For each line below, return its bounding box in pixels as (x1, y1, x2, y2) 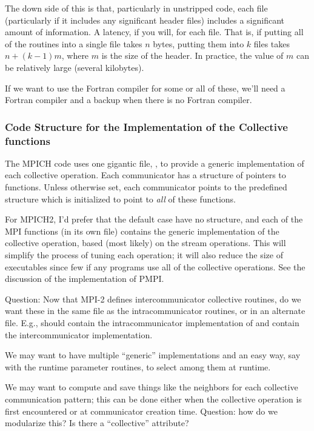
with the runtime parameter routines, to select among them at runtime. (5, 360, 271, 373)
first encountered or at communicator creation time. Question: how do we (5, 404, 278, 417)
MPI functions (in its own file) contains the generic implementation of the (5, 224, 279, 237)
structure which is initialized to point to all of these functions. (5, 192, 236, 205)
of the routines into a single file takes (5, 37, 142, 50)
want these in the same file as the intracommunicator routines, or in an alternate (5, 304, 306, 317)
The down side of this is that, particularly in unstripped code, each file (5, 2, 268, 14)
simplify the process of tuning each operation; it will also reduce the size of (5, 249, 283, 261)
